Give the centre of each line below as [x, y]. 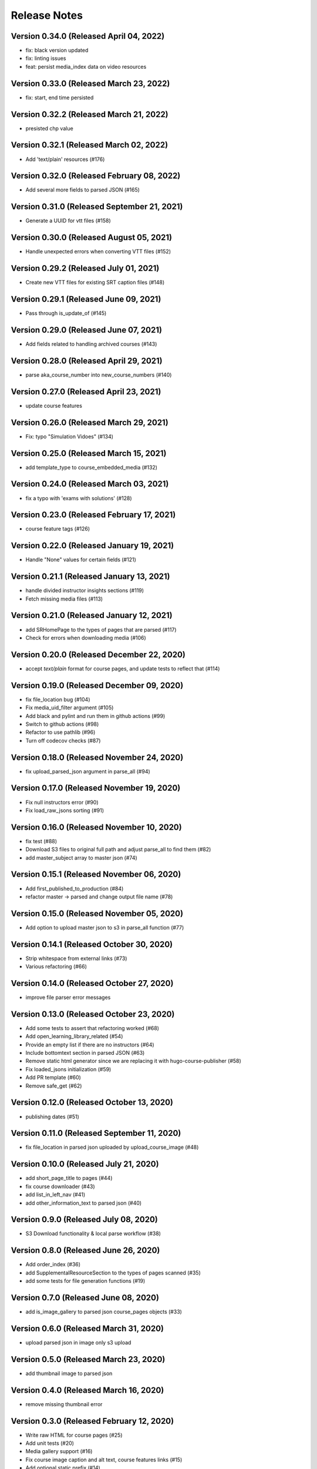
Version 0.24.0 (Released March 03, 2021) [90, 484]
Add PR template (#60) [53, 1078]
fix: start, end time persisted [60, 98]
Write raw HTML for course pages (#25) [74, 1435]
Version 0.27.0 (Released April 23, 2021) [86, 392]
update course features [54, 405]
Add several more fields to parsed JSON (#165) [83, 190]
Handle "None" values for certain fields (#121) [81, 560]
